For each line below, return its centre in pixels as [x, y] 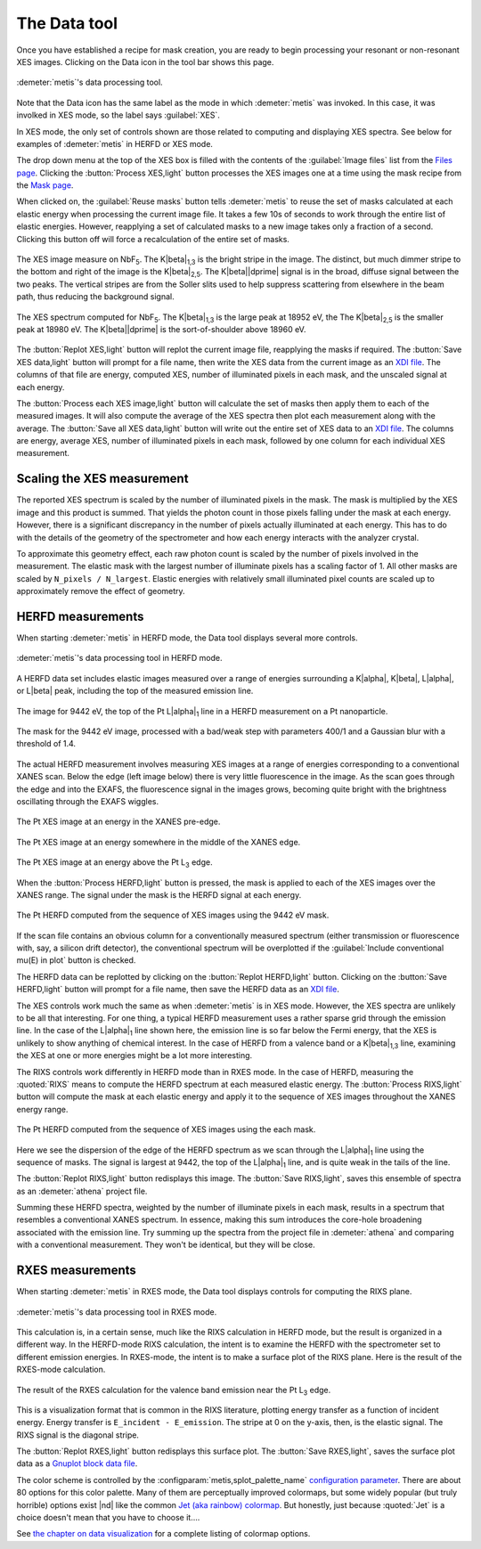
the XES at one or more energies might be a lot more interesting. [135, 1056]
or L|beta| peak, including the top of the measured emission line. [135, 691]
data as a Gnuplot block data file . [77, 1463]
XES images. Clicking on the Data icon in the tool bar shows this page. [145, 61]
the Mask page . [45, 185]
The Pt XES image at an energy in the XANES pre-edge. [118, 822]
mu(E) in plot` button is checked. [76, 960]
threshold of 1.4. [46, 744]
